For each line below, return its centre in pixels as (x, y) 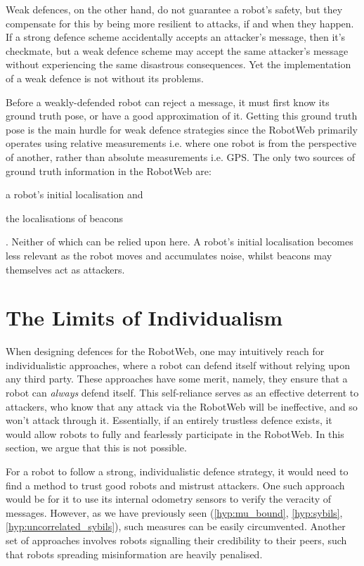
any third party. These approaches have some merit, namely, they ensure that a (177, 379)
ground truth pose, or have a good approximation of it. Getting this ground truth (182, 116)
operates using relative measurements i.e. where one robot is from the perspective (181, 143)
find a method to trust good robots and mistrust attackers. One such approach (175, 485)
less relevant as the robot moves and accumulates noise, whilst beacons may (169, 255)
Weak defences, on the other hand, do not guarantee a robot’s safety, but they (174, 9)
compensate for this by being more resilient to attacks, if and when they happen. (180, 23)
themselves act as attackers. (65, 269)
